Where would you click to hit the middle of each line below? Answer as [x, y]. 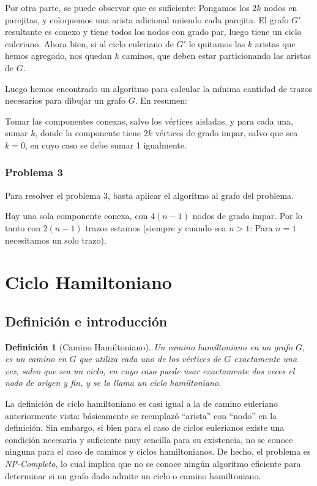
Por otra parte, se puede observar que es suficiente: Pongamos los [127, 7]
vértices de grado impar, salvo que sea [226, 133]
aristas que [275, 43]
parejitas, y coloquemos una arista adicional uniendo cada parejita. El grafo [147, 19]
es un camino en [36, 359]
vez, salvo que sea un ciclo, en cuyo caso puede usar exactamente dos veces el [150, 370]
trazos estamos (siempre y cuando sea [156, 227]
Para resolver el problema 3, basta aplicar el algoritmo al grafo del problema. [149, 195]
